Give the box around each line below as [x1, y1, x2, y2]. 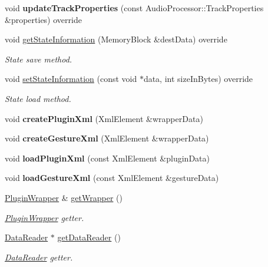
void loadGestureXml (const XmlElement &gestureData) [5, 172, 219, 184]
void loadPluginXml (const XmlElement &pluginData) [5, 151, 210, 164]
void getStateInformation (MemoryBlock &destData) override [5, 33, 227, 45]
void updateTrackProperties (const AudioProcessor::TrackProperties [5, 2, 264, 14]
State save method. [5, 52, 72, 65]
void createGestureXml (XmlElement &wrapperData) [5, 132, 209, 144]
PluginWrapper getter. [5, 211, 84, 223]
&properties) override [5, 13, 82, 25]
